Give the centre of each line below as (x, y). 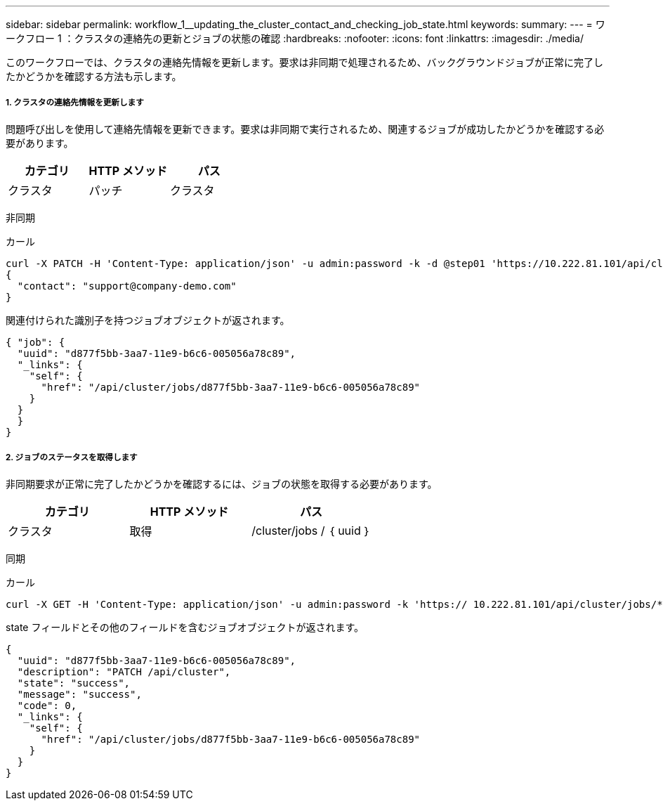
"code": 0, (47, 705)
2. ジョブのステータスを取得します (72, 458)
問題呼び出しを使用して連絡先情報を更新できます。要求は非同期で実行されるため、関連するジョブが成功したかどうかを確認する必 (305, 129)
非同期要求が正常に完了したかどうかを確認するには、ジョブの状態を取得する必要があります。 (222, 483)
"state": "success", (74, 683)
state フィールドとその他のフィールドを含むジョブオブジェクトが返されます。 (185, 627)
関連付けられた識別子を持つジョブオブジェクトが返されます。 (148, 320)
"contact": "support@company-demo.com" (127, 286)
